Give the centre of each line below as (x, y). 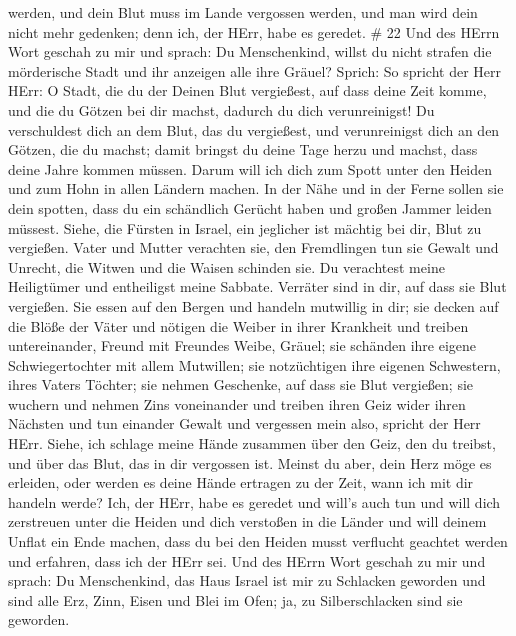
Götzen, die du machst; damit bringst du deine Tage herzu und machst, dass (243, 149)
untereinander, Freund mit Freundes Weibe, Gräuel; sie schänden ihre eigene (242, 345)
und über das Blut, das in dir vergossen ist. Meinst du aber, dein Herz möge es (250, 462)
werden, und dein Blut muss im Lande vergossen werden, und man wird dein (243, 12)
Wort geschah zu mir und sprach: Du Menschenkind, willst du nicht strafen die (250, 51)
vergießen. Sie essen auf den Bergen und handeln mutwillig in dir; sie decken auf (253, 305)
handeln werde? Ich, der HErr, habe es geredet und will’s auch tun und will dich (254, 501)
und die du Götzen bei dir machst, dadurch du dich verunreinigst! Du (221, 109)
